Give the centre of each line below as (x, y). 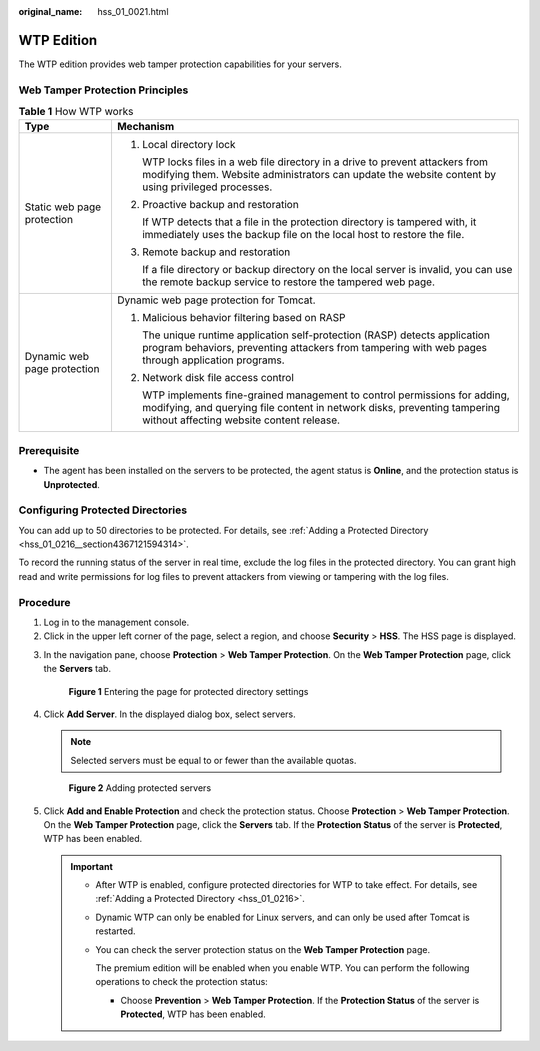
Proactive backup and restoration (220, 205)
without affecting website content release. (240, 420)
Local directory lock (188, 145)
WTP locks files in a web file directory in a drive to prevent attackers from (315, 162)
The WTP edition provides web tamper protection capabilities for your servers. (180, 64)
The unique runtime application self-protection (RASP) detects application (315, 335)
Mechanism (145, 127)
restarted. (115, 931)
